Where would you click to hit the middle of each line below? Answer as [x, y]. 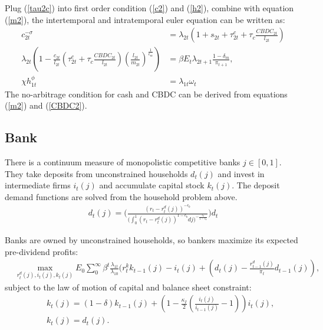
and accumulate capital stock [152, 185]
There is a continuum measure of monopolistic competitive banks [123, 161]
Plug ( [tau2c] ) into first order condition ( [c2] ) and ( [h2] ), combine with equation [149, 8]
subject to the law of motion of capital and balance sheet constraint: [128, 287]
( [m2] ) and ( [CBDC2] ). [46, 105]
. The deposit [256, 185]
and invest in [241, 173]
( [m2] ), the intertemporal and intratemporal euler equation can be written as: [145, 19]
